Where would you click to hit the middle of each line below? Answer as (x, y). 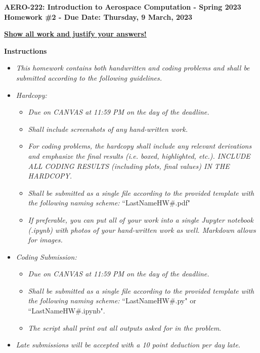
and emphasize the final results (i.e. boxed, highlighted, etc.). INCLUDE (139, 155)
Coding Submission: (46, 256)
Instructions (26, 50)
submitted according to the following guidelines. (89, 77)
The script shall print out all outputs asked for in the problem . (125, 327)
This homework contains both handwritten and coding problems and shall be (133, 68)
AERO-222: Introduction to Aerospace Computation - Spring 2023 (123, 7)
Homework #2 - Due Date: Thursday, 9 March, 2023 (98, 16)
